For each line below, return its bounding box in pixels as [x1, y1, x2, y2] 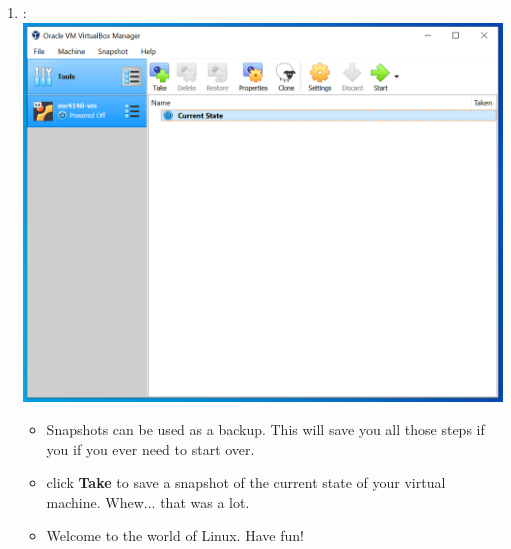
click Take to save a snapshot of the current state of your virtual [46, 472, 446, 493]
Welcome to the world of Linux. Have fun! [46, 525, 304, 546]
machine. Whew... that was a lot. [46, 491, 250, 512]
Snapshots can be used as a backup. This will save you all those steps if [46, 419, 485, 440]
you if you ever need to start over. [46, 438, 255, 459]
